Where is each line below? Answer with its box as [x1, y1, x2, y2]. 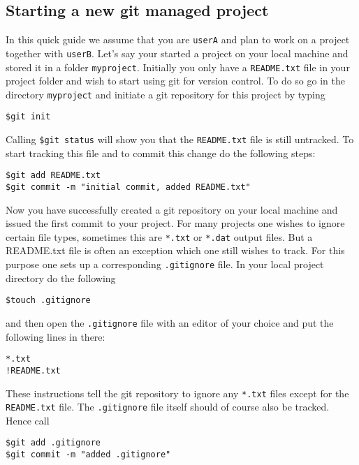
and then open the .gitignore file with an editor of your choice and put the [6, 315, 334, 330]
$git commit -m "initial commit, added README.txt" [6, 182, 251, 192]
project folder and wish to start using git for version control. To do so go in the [6, 73, 345, 88]
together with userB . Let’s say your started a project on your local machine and [6, 45, 349, 60]
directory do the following [6, 270, 116, 285]
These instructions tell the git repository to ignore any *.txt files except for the [6, 385, 349, 400]
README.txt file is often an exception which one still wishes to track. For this [6, 243, 345, 258]
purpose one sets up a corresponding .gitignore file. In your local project [6, 257, 324, 272]
